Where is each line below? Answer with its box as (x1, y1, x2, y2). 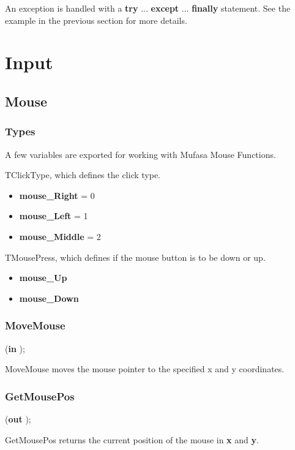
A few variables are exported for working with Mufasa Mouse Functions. (5, 148, 276, 160)
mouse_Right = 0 (19, 189, 95, 201)
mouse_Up (19, 271, 67, 284)
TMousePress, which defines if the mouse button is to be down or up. (5, 250, 266, 263)
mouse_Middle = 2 (19, 230, 101, 242)
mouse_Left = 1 (19, 209, 88, 222)
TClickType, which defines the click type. (5, 168, 161, 181)
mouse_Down (19, 291, 79, 304)
